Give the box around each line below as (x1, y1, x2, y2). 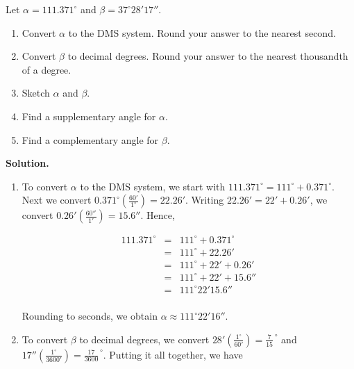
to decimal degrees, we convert (79, 331, 210, 346)
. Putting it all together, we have (103, 347, 243, 361)
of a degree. (22, 62, 71, 76)
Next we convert (22, 192, 92, 207)
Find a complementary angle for (22, 132, 159, 147)
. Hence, (140, 208, 175, 222)
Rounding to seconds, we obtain (22, 309, 158, 323)
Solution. (6, 156, 49, 170)
